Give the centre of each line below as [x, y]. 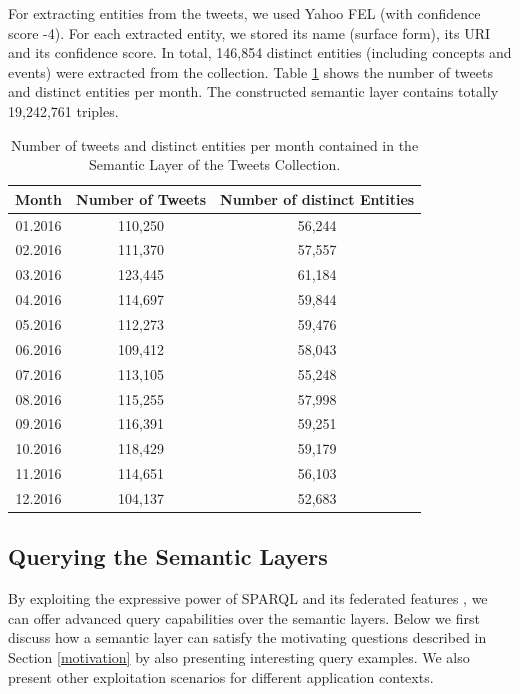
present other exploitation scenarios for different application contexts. [221, 676]
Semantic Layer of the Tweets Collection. [215, 164]
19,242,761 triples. [63, 110]
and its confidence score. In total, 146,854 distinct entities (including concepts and [260, 52]
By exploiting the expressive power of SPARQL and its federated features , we [248, 598]
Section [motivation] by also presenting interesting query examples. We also [239, 656]
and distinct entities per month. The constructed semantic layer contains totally [253, 91]
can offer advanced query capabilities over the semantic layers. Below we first [244, 617]
